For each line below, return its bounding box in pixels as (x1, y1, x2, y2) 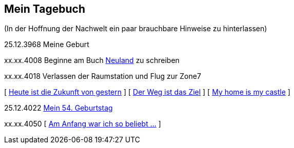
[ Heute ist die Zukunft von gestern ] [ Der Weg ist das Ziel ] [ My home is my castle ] (4, 88, 290, 97)
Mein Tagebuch (4, 3, 86, 15)
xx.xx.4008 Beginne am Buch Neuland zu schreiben (4, 56, 180, 65)
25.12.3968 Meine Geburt (4, 40, 89, 49)
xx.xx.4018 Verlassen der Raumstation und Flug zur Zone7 (4, 72, 201, 81)
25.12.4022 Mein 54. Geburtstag (4, 103, 113, 113)
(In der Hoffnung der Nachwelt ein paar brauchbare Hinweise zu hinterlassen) (4, 24, 267, 33)
